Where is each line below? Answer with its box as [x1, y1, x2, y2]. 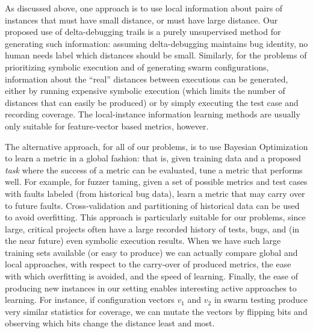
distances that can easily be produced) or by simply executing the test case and [5, 96, 299, 108]
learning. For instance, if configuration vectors [5, 293, 175, 306]
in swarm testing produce [214, 293, 308, 306]
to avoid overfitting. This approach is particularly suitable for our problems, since [5, 211, 306, 223]
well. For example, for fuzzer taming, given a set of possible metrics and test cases [5, 175, 308, 188]
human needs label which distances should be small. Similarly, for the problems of [5, 49, 307, 61]
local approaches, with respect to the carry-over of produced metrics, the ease [5, 258, 291, 270]
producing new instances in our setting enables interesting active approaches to [5, 281, 297, 294]
